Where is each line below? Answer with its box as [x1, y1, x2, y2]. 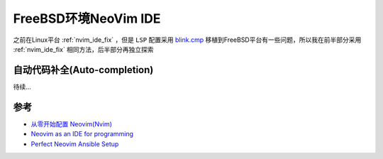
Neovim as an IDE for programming [30, 130, 134, 138]
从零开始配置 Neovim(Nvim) [30, 119, 113, 128]
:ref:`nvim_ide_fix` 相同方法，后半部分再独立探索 [13, 45, 154, 53]
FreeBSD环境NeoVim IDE [13, 11, 161, 26]
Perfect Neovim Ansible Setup [30, 139, 119, 148]
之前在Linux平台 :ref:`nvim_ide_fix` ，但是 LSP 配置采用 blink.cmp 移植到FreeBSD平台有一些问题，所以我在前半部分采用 [13, 35, 362, 44]
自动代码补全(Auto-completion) [13, 64, 154, 76]
